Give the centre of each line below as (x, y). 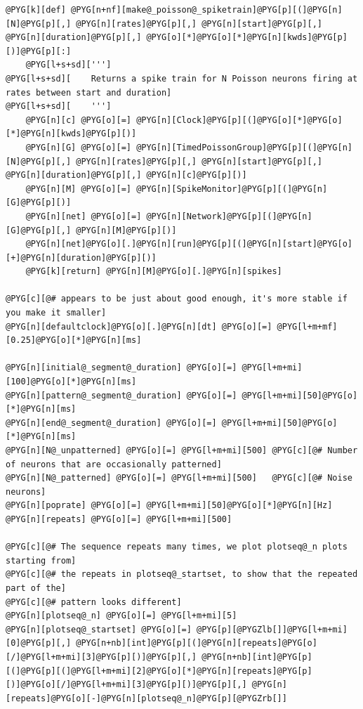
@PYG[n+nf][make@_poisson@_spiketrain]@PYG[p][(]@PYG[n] (207, 10)
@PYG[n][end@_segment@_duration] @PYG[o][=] (111, 423)
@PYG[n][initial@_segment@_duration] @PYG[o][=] (121, 368)
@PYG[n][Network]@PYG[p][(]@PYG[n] (229, 216)
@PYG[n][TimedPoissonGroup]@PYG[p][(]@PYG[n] (244, 147)
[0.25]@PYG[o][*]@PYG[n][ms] (74, 340)
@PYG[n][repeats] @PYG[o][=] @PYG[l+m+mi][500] (119, 519)
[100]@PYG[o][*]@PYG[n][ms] (71, 382)
